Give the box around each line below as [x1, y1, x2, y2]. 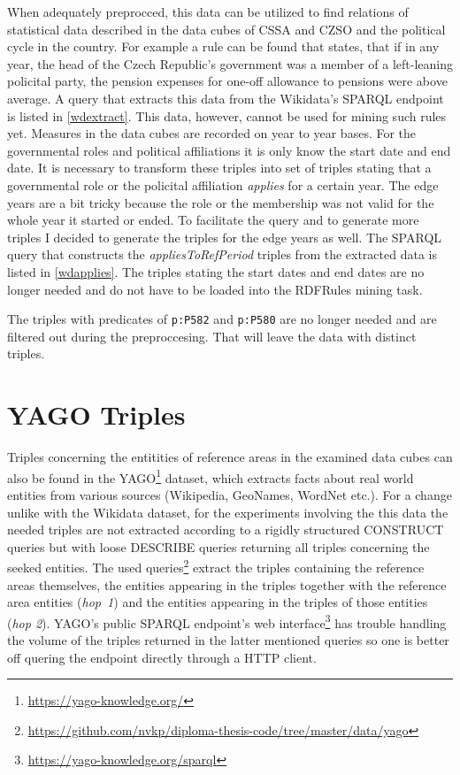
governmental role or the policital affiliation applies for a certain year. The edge [7, 175, 439, 194]
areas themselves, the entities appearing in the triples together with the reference [7, 575, 447, 594]
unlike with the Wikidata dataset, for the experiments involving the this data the [7, 503, 448, 521]
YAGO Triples [7, 396, 186, 433]
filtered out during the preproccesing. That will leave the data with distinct [7, 326, 417, 345]
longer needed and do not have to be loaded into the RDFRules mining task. [7, 280, 423, 298]
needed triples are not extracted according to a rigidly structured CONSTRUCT [7, 520, 444, 539]
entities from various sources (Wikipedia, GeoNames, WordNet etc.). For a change [7, 485, 452, 503]
